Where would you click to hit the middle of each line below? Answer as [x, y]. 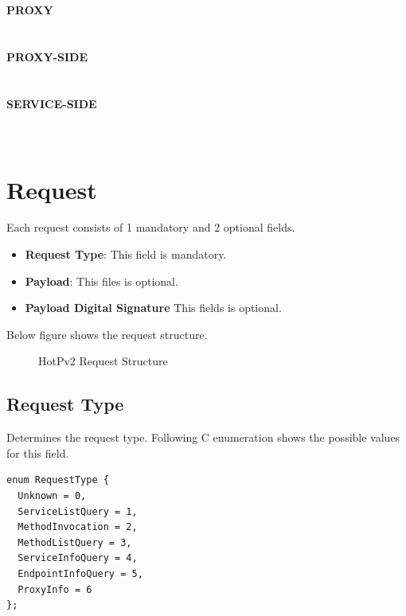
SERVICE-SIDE [52, 103]
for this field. [38, 452]
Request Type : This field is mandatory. [126, 254]
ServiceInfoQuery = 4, [78, 558]
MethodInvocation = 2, [78, 527]
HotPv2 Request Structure [103, 361]
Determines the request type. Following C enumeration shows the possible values [203, 437]
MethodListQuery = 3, [75, 542]
